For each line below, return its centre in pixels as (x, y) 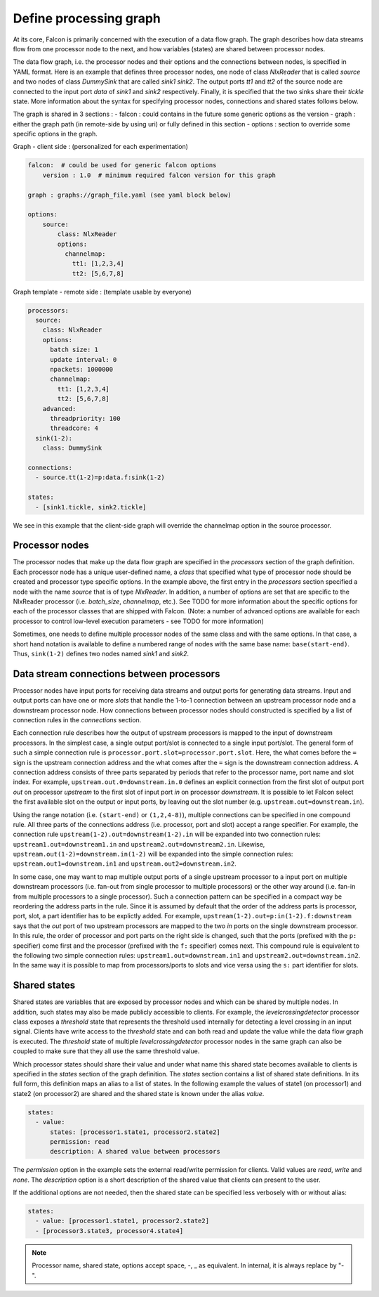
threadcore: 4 (74, 428)
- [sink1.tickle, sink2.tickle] (91, 507)
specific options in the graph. (55, 134)
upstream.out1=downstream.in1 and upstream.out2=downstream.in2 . (125, 863)
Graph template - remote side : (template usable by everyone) (102, 292)
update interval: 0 (84, 359)
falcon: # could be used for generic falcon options (122, 165)
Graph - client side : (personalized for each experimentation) (101, 147)
